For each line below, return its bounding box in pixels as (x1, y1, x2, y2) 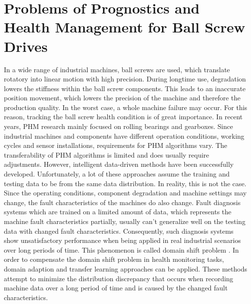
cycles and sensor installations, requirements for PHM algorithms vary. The (4, 140, 227, 150)
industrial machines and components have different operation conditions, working (4, 130, 245, 141)
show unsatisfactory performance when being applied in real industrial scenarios (4, 235, 241, 245)
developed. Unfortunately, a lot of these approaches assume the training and (4, 169, 230, 179)
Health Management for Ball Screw (4, 17, 245, 37)
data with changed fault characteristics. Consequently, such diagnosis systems (4, 225, 234, 236)
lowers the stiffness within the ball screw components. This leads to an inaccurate (4, 83, 246, 93)
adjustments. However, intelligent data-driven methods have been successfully (4, 159, 234, 169)
